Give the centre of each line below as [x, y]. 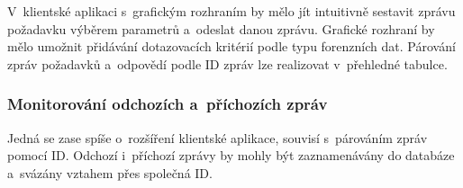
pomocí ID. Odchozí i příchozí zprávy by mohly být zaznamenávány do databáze [231, 155]
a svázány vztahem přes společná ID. [110, 172]
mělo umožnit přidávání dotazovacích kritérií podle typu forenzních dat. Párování [231, 46]
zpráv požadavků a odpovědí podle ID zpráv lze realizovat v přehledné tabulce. [227, 63]
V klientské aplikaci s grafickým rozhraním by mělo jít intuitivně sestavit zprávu [231, 11]
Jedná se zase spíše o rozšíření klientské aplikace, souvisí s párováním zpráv [218, 137]
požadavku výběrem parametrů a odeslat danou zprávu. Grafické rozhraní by [221, 28]
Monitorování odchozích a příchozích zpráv [168, 104]
